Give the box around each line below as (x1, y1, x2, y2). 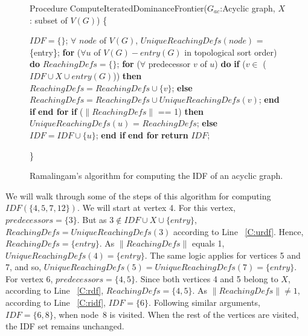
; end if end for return (95, 128, 188, 141)
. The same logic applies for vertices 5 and (144, 248, 301, 261)
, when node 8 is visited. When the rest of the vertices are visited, (53, 308, 299, 320)
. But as (77, 213, 107, 225)
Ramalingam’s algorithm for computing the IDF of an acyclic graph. (30, 169, 283, 182)
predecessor (148, 57, 191, 70)
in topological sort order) (184, 45, 277, 58)
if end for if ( (30, 105, 83, 117)
